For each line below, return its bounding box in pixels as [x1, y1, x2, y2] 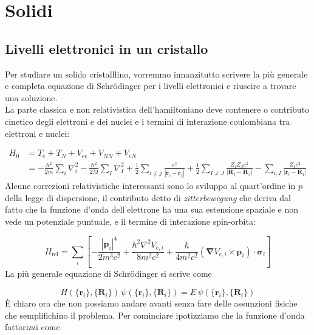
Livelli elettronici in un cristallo [5, 39, 208, 58]
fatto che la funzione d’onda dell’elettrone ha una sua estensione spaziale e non [5, 203, 298, 216]
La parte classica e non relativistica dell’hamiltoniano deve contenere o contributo [5, 103, 310, 116]
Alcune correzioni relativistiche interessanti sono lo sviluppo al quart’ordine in [5, 179, 296, 192]
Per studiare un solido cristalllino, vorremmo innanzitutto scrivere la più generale [5, 67, 308, 80]
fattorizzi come [5, 320, 60, 333]
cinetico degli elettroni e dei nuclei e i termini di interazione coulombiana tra [5, 114, 290, 127]
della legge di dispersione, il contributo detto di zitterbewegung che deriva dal [5, 191, 291, 204]
